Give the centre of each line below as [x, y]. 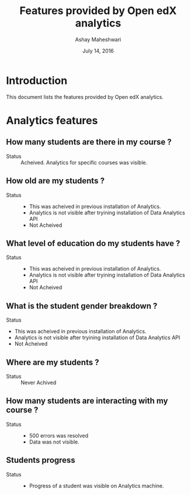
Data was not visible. [54, 442]
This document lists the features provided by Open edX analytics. [85, 97]
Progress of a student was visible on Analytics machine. [96, 486]
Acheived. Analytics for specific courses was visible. [84, 162]
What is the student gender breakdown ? [82, 306]
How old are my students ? [55, 181]
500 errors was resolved [59, 435]
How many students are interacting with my [87, 401]
